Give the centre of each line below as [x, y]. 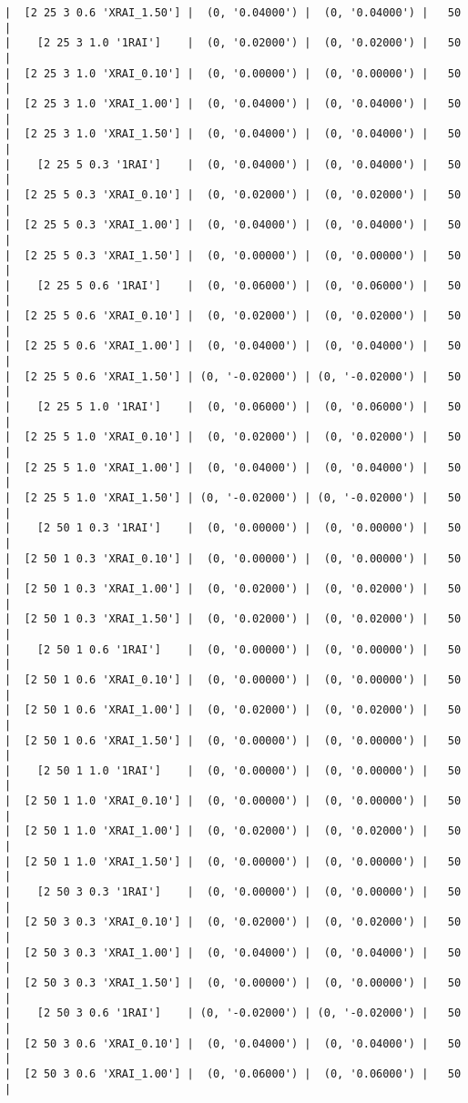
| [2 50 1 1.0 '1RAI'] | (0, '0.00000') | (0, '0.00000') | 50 [233, 770]
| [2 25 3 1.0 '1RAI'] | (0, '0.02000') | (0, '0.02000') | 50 [233, 43]
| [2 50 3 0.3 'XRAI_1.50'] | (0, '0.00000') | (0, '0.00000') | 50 [233, 983]
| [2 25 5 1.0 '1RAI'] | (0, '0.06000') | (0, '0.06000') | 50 [233, 407]
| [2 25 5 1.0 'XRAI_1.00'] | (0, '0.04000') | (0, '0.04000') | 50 [233, 467]
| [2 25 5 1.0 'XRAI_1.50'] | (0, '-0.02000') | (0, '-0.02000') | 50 [233, 498]
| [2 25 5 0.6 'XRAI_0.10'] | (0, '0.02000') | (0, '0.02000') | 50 [233, 316]
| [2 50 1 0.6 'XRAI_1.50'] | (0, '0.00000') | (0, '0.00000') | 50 [233, 740]
